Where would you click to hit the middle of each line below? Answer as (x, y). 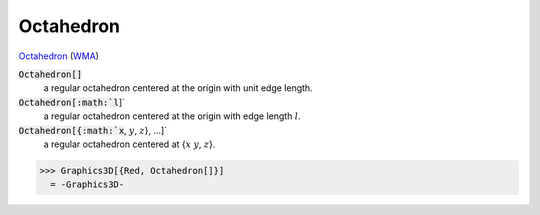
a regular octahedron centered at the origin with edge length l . (172, 116)
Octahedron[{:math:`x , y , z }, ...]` (93, 130)
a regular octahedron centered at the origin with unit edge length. (178, 88)
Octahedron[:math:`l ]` (71, 102)
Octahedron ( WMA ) (59, 56)
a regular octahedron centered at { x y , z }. (129, 144)
